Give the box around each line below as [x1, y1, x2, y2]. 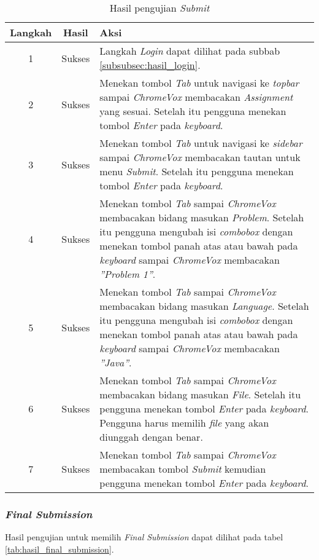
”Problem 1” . [99, 267, 156, 281]
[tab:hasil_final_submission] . [5, 542, 114, 555]
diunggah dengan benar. [99, 430, 203, 444]
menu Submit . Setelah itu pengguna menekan [99, 164, 294, 178]
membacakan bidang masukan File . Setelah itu [99, 387, 301, 401]
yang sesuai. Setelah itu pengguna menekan [99, 104, 286, 118]
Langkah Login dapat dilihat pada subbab [99, 44, 280, 58]
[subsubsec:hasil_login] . [99, 58, 201, 72]
